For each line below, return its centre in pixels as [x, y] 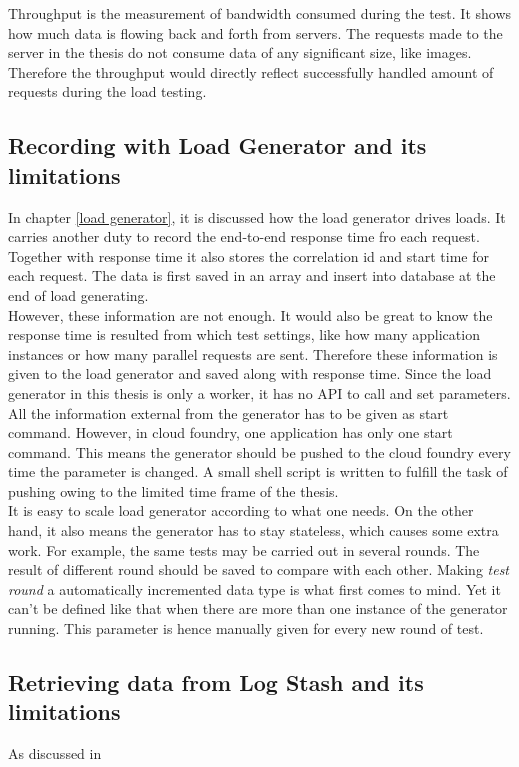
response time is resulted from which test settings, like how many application [244, 334]
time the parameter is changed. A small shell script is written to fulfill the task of [258, 471]
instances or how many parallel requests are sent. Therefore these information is [253, 353]
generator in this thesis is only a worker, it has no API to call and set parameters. [259, 392]
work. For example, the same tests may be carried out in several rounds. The [244, 549]
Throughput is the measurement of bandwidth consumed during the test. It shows [260, 13]
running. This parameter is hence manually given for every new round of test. [246, 628]
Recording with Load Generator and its [217, 145]
